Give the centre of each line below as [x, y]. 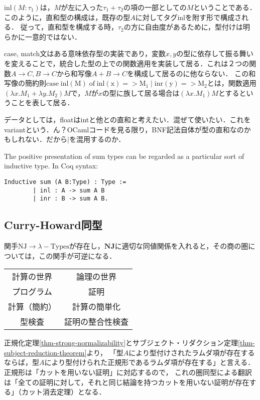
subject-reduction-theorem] [45, 352]
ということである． [225, 7]
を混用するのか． [97, 139]
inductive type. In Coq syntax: [51, 166]
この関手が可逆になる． [78, 255]
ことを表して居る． [42, 103]
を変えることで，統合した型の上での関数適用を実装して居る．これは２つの [127, 63]
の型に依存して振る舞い [215, 53]
